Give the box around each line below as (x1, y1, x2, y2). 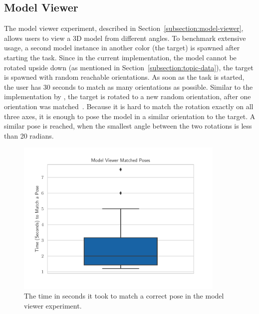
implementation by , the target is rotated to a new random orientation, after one (4, 91, 251, 102)
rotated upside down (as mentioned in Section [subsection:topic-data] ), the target (4, 62, 254, 72)
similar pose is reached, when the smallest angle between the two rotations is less (4, 121, 252, 131)
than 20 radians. (4, 130, 54, 141)
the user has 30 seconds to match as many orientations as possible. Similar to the (4, 81, 253, 92)
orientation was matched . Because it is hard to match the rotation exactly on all (4, 101, 254, 111)
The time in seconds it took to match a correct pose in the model (24, 291, 224, 301)
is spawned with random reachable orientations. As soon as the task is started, (4, 72, 245, 82)
